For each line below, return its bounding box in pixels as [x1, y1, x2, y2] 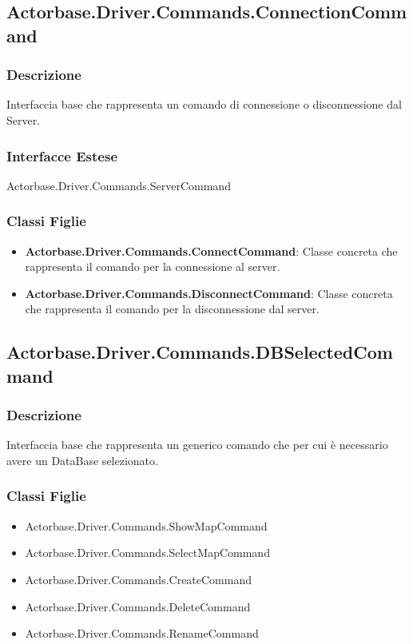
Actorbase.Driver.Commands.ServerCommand [6, 177, 231, 193]
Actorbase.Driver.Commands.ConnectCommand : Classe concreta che [25, 242, 398, 259]
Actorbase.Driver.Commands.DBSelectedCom [6, 340, 393, 364]
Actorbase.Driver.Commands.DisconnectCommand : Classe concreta [25, 284, 393, 301]
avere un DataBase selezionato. [6, 451, 158, 468]
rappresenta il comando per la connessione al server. [25, 258, 280, 275]
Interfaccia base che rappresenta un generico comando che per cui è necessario [6, 436, 388, 453]
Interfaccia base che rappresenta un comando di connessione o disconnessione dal [6, 96, 402, 113]
